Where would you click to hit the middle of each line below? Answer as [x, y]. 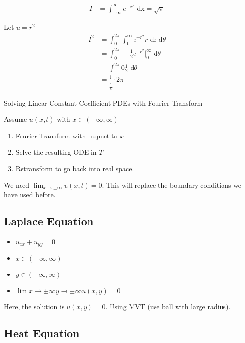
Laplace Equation [49, 221]
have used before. [30, 194]
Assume [16, 119]
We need [17, 185]
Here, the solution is [34, 307]
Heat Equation [42, 333]
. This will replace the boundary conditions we [172, 185]
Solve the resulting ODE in [56, 152]
